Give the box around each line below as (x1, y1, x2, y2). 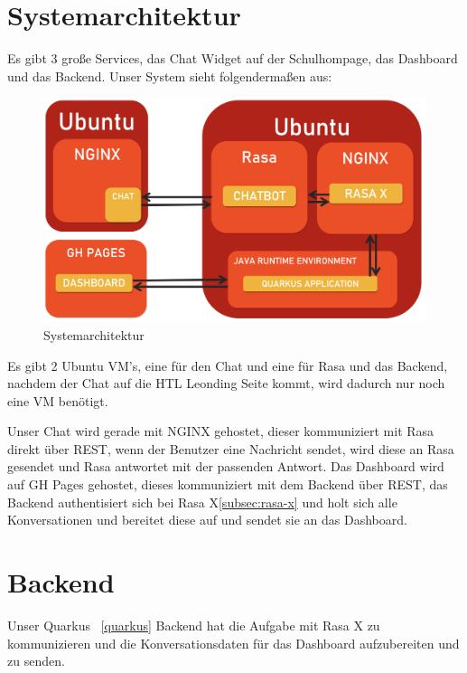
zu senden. (7, 651, 65, 670)
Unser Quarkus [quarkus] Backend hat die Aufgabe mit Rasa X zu (7, 615, 380, 634)
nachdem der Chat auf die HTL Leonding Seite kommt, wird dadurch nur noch (7, 374, 445, 393)
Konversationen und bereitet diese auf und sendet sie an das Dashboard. (7, 510, 407, 529)
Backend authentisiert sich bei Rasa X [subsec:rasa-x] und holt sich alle (7, 492, 397, 511)
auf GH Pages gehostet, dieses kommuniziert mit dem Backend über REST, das (7, 475, 448, 494)
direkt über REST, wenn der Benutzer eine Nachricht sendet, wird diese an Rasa (7, 439, 454, 458)
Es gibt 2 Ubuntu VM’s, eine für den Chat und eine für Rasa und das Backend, (7, 355, 448, 374)
